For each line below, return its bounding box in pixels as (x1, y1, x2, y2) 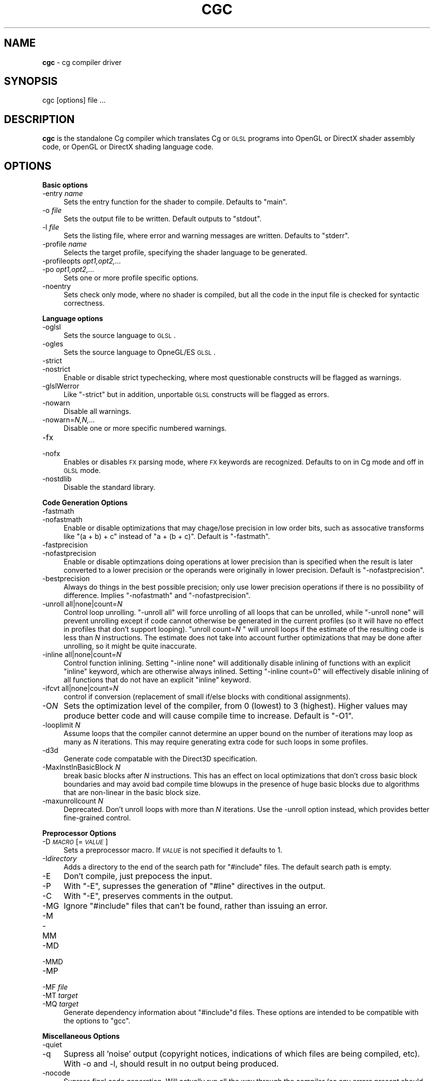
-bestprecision (42, 574, 90, 583)
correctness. (63, 299, 105, 308)
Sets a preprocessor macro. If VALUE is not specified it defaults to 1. (63, 846, 282, 855)
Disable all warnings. (63, 407, 131, 416)
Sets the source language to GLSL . (63, 331, 176, 340)
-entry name (42, 189, 83, 198)
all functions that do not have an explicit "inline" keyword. (63, 676, 251, 684)
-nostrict (42, 365, 70, 374)
